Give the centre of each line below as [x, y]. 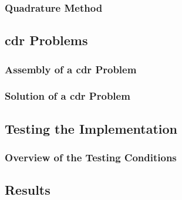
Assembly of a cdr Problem [71, 69]
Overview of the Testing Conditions [91, 157]
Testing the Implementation [91, 128]
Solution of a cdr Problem [68, 96]
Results [28, 190]
